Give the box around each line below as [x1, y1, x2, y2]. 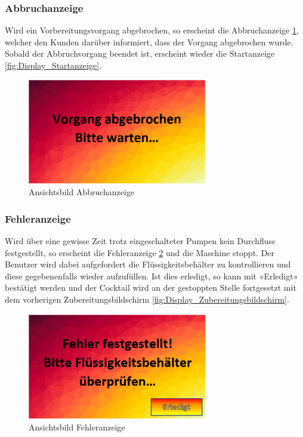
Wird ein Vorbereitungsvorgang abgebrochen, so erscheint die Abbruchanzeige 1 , [5, 24, 299, 36]
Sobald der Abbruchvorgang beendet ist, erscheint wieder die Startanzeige [5, 47, 275, 60]
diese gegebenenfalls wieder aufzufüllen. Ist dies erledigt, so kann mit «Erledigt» [5, 269, 298, 282]
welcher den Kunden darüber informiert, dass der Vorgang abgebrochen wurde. [5, 35, 293, 48]
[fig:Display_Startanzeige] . [5, 59, 102, 71]
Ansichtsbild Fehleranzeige [29, 421, 125, 433]
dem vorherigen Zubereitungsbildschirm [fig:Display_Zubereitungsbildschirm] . [5, 293, 289, 305]
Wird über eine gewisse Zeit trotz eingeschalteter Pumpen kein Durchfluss [5, 235, 276, 247]
